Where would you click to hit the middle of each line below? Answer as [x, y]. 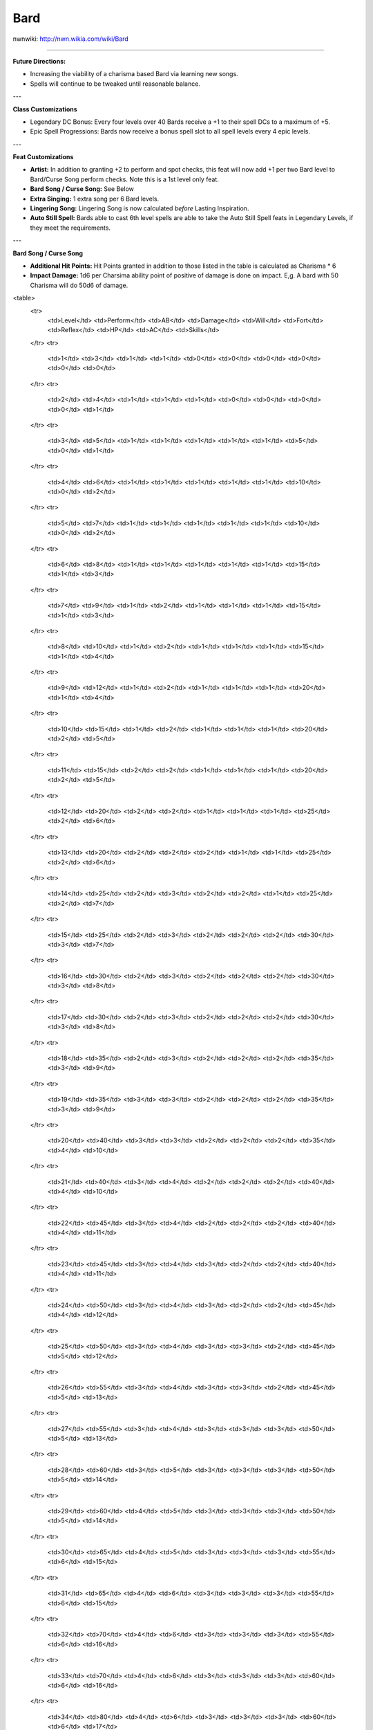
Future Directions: [39, 61]
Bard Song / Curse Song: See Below [82, 189]
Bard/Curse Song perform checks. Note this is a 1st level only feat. [124, 179]
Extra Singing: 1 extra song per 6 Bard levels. [95, 199]
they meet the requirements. [70, 228]
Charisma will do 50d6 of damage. [79, 285]
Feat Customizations [43, 157]
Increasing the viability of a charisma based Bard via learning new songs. [134, 74]
